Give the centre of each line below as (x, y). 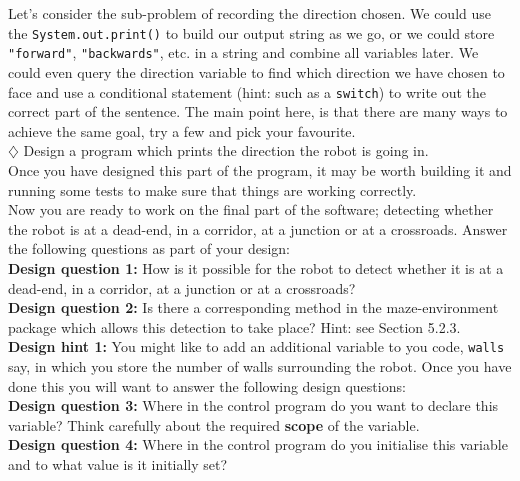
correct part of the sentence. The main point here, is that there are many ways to (258, 111)
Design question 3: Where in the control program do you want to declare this (253, 405)
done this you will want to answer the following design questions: (207, 385)
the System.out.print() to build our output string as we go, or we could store (251, 32)
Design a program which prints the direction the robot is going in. (226, 150)
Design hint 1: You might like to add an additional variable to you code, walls (256, 346)
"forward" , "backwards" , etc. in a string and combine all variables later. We (243, 52)
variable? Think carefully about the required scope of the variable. (214, 424)
